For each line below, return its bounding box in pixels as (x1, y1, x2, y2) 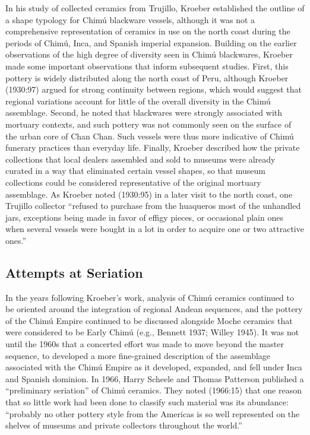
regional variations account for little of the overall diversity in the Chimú (5, 94, 271, 107)
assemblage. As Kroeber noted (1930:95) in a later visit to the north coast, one (5, 188, 293, 200)
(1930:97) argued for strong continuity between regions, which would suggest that (5, 83, 302, 96)
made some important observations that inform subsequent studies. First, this (5, 59, 289, 72)
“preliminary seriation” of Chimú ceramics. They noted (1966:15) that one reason (5, 384, 302, 396)
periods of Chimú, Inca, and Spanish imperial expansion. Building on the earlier (5, 36, 297, 49)
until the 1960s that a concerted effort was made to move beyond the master (5, 338, 284, 350)
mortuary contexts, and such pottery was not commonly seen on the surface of (5, 118, 292, 130)
